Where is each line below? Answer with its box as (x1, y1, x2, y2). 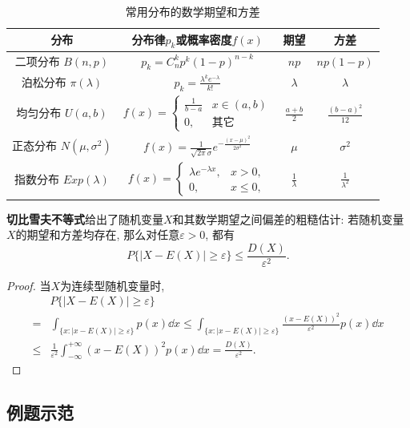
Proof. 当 (6, 277, 51, 293)
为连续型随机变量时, (60, 277, 165, 293)
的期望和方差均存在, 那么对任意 (15, 226, 180, 243)
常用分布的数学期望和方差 (125, 3, 260, 19)
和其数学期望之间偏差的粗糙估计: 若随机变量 (172, 210, 404, 227)
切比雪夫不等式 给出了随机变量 (6, 210, 163, 227)
